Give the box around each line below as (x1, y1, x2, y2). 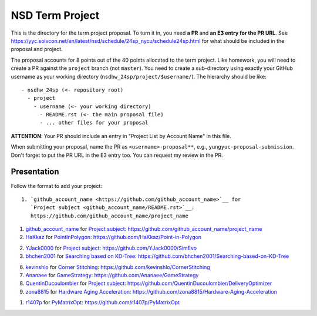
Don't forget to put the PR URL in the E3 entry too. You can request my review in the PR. (11, 152, 223, 159)
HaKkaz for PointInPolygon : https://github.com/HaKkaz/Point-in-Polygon (25, 234, 202, 241)
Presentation (11, 167, 59, 177)
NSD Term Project (11, 9, 100, 22)
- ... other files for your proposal (39, 119, 149, 126)
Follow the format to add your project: (11, 182, 103, 189)
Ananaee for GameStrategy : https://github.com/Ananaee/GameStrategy (25, 272, 199, 279)
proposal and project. (11, 46, 63, 53)
